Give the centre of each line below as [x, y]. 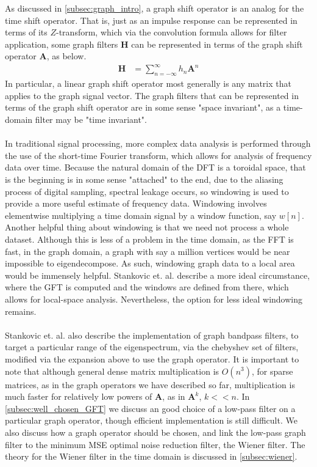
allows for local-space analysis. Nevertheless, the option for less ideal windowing [154, 299]
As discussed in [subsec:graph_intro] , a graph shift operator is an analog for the [155, 8]
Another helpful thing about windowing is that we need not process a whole [147, 227]
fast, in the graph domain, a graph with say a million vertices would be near [148, 251]
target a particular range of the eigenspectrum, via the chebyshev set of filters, [152, 347]
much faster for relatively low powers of [79, 396]
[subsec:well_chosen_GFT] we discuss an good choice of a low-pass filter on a [150, 408]
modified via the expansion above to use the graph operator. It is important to [152, 359]
